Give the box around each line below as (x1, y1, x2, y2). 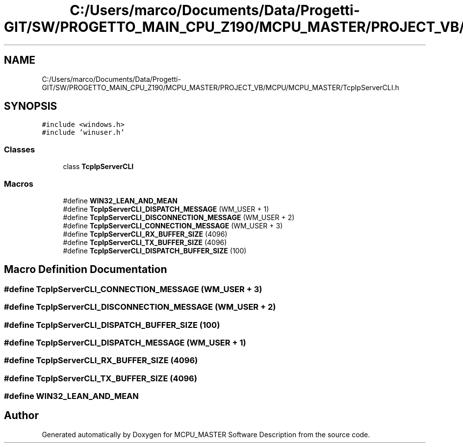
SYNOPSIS (4, 100, 57, 113)
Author (4, 409, 39, 422)
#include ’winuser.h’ (42, 128, 125, 137)
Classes (4, 144, 35, 154)
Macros (4, 178, 33, 189)
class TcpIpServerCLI (63, 162, 134, 171)
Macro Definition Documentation (4, 263, 167, 276)
